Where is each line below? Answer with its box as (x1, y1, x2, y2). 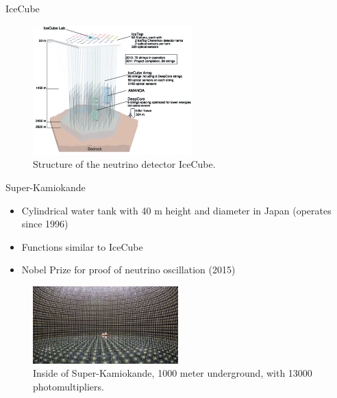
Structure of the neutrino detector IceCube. (33, 157, 216, 171)
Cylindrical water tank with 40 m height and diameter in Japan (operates (21, 203, 332, 217)
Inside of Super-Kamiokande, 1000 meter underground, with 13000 (33, 366, 312, 380)
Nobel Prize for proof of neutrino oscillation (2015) (21, 262, 236, 277)
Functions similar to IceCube (21, 239, 143, 253)
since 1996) (21, 216, 68, 231)
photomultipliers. (33, 379, 104, 393)
